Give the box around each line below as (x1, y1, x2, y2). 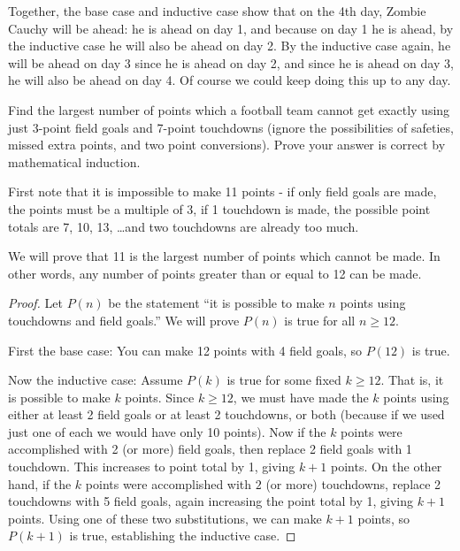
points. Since (125, 387, 195, 406)
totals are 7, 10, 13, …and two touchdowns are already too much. (8, 217, 359, 235)
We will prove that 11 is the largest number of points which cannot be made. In (8, 247, 441, 265)
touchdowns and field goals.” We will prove (8, 310, 240, 329)
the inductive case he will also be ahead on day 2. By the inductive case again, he (8, 36, 451, 55)
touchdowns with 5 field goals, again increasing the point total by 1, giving (8, 492, 414, 510)
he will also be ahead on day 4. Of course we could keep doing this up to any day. (8, 71, 451, 89)
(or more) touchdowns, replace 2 (265, 474, 441, 493)
